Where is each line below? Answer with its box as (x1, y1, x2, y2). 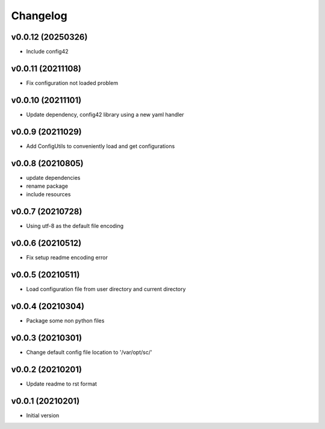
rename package (26, 182, 69, 190)
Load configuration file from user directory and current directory (26, 286, 186, 293)
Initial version (26, 412, 60, 419)
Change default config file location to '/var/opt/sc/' (26, 349, 153, 356)
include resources (26, 191, 71, 198)
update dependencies (26, 174, 81, 181)
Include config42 (26, 48, 69, 55)
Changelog (11, 9, 67, 22)
